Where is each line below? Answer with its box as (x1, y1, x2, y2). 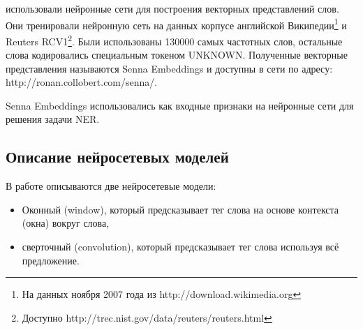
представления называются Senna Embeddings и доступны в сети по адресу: (6, 61, 333, 75)
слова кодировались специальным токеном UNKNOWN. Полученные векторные (6, 47, 348, 62)
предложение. (22, 253, 80, 267)
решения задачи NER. (6, 112, 100, 126)
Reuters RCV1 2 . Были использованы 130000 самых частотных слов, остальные (6, 31, 343, 48)
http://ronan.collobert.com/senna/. (6, 75, 158, 89)
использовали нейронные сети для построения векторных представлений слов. (6, 1, 339, 15)
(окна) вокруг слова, (22, 216, 110, 230)
